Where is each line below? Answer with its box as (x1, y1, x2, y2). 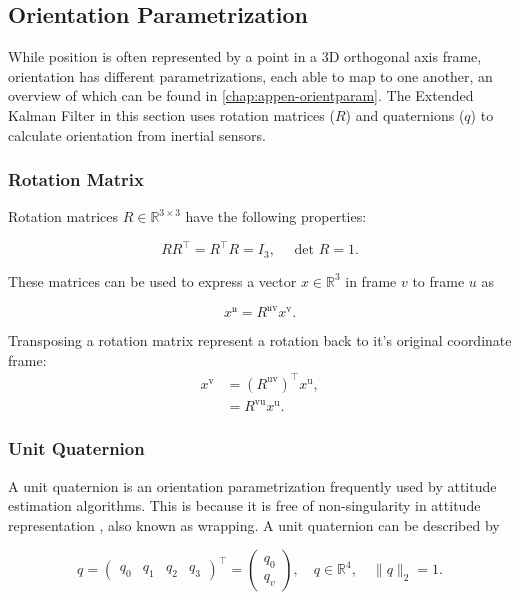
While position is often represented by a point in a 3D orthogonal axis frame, (8, 46, 482, 67)
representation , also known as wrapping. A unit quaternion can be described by (8, 514, 500, 535)
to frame (412, 270, 465, 291)
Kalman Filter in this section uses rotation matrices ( (8, 104, 335, 125)
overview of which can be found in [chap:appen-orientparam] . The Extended (8, 85, 474, 106)
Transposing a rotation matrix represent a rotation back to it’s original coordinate (8, 330, 512, 351)
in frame (345, 270, 397, 291)
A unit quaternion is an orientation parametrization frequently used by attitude (8, 475, 497, 496)
